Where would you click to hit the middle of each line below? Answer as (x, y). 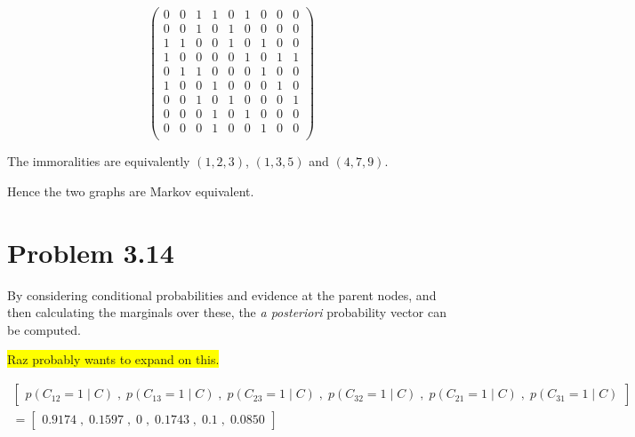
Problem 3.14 (91, 252)
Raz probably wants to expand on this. (113, 359)
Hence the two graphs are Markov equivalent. (131, 191)
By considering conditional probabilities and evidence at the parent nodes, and (222, 294)
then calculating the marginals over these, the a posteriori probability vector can (227, 312)
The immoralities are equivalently (99, 161)
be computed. (44, 329)
